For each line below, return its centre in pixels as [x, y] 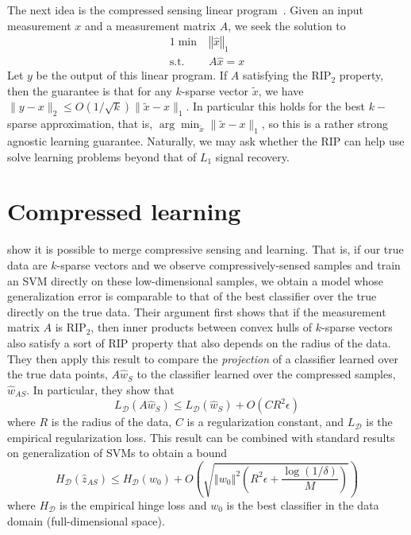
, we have [281, 90]
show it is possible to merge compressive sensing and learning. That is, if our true [205, 249]
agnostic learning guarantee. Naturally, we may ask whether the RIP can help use [206, 141]
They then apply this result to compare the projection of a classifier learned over [203, 358]
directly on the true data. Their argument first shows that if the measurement [197, 311]
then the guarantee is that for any [90, 90]
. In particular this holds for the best [275, 106]
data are [27, 264]
